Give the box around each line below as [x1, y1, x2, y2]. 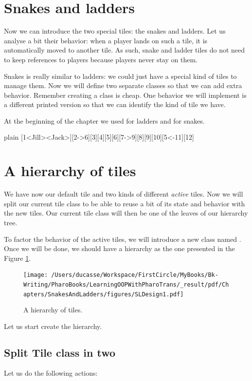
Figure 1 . [4, 253, 31, 263]
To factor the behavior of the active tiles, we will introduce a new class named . [4, 234, 241, 244]
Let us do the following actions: [4, 367, 98, 378]
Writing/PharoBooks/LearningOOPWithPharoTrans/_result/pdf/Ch [23, 281, 229, 288]
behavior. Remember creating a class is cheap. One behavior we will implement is [4, 90, 247, 100]
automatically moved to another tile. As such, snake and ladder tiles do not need [4, 45, 245, 55]
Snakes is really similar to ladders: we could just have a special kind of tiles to [4, 71, 237, 81]
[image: [23, 272, 48, 279]
